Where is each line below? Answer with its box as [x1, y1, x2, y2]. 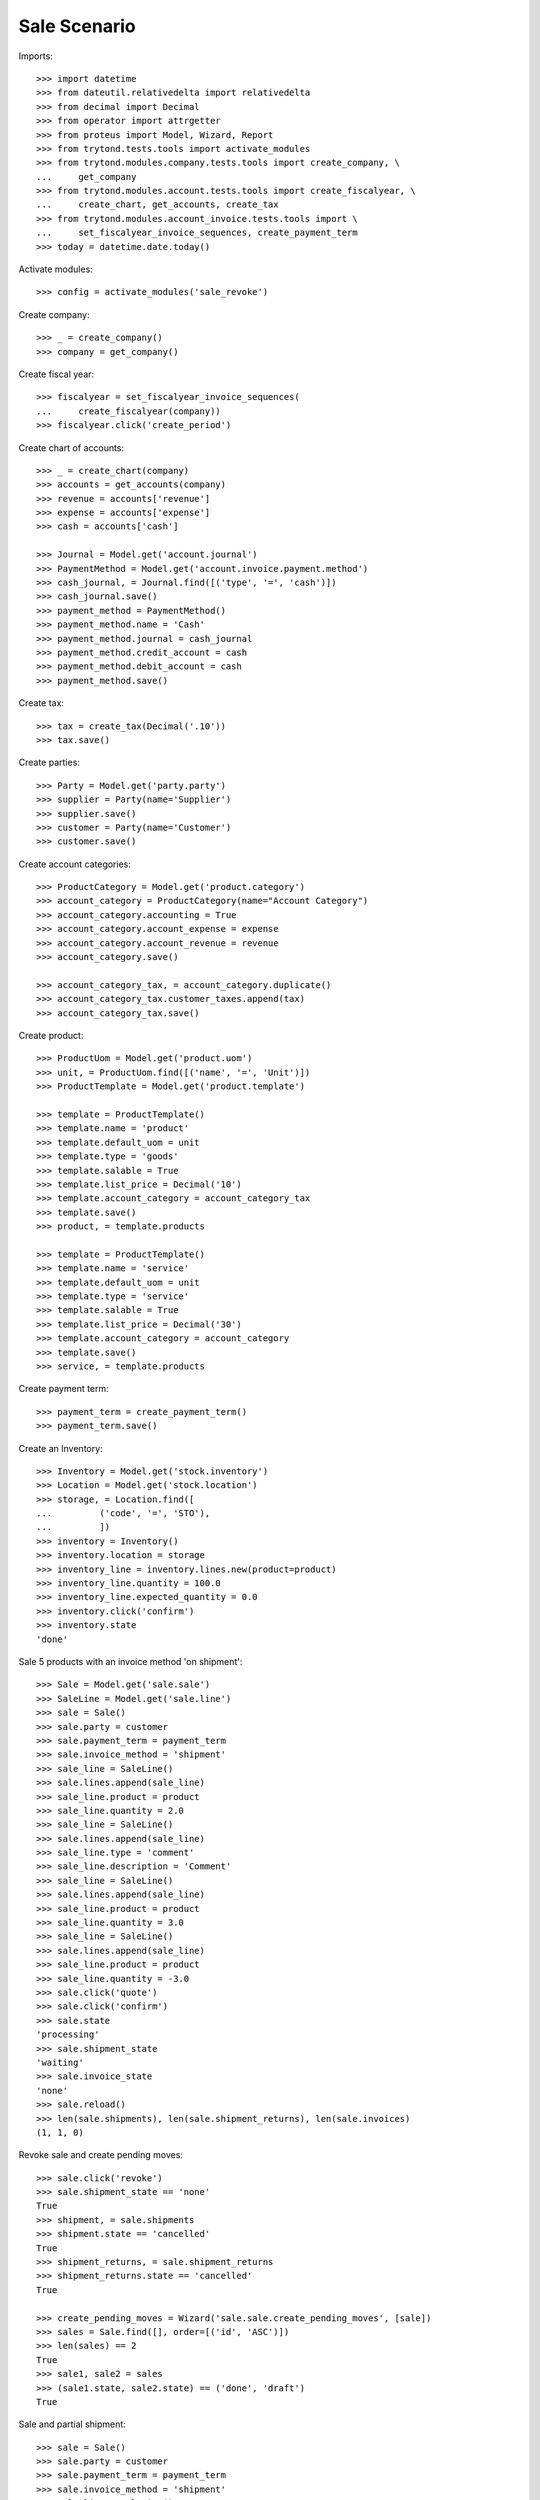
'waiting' [36, 2056, 84, 2068]
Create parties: [18, 756, 80, 769]
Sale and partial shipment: [18, 2418, 127, 2430]
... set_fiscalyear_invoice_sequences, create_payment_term [36, 227, 359, 239]
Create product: [18, 1029, 84, 1041]
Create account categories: [18, 858, 132, 870]
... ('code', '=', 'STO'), [36, 1508, 211, 1519]
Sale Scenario [18, 15, 136, 37]
